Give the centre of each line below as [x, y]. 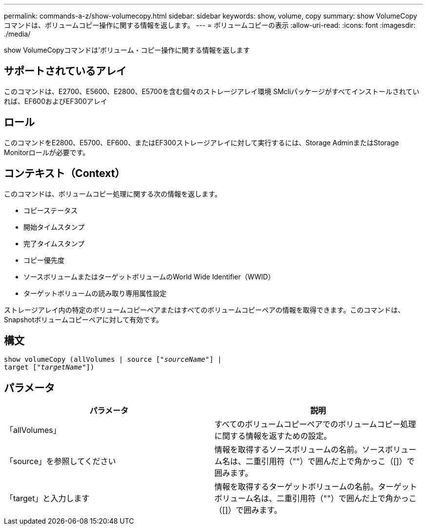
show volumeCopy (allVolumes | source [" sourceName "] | [113, 360]
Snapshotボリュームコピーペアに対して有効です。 [84, 319]
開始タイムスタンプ [54, 227]
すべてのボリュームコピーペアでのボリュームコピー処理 [315, 424]
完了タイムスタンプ [54, 243]
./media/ [17, 34]
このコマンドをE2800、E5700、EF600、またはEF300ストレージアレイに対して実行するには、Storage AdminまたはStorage [202, 142]
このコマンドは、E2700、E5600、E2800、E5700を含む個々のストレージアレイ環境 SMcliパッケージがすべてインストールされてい [212, 91]
